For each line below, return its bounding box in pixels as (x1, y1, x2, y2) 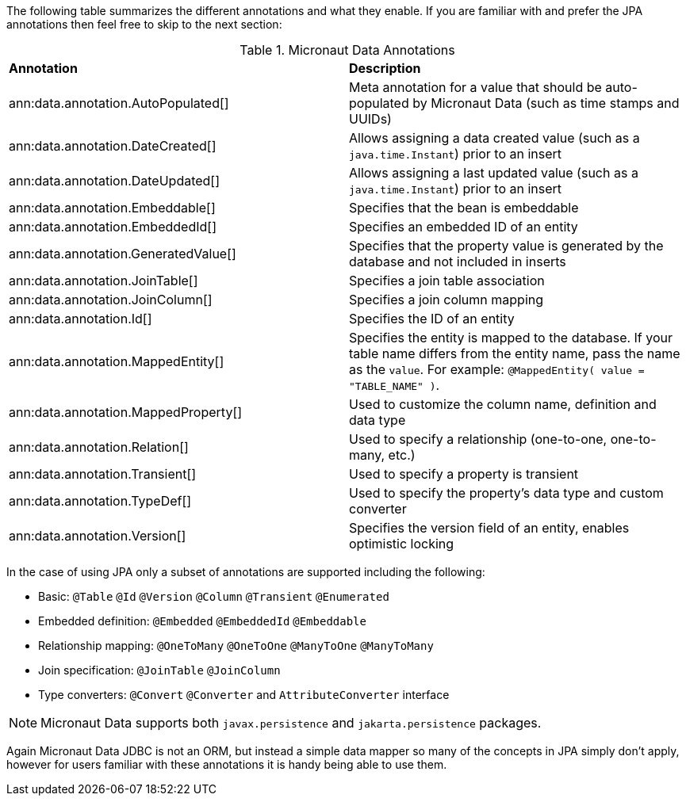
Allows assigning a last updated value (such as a (349, 165, 638, 181)
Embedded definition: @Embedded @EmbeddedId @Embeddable (38, 614, 366, 628)
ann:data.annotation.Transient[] (9, 466, 197, 482)
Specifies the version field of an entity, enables (349, 520, 630, 536)
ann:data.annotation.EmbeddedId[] (9, 219, 217, 235)
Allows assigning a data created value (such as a (349, 130, 640, 146)
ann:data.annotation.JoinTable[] (9, 273, 198, 288)
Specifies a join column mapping (349, 292, 544, 307)
